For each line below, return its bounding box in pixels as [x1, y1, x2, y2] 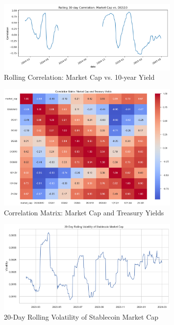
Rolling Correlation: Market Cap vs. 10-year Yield [4, 72, 155, 82]
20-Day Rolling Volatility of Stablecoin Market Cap [4, 311, 159, 322]
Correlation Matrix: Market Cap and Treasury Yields [4, 207, 164, 217]
